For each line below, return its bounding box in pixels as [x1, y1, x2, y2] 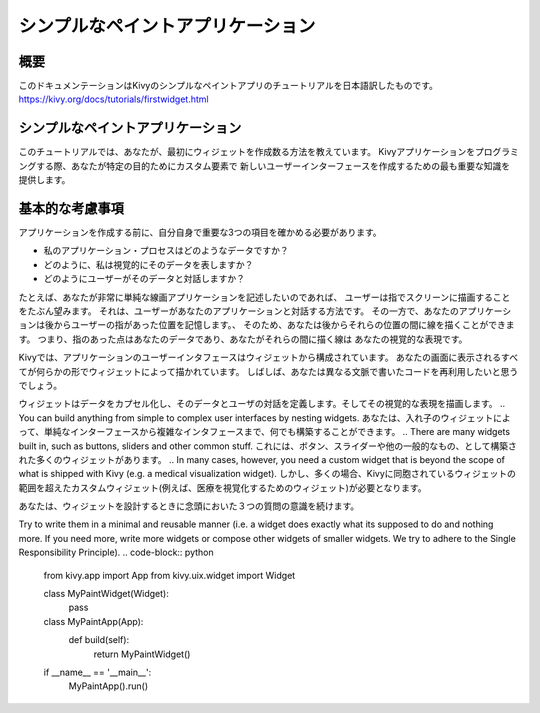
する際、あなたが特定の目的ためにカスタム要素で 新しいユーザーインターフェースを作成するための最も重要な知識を [35, 160, 511, 172]
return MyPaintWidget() [93, 648, 191, 660]
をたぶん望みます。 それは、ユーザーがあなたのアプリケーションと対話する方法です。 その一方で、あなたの [18, 305, 459, 317]
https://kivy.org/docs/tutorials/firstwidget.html [18, 93, 209, 105]
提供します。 [18, 174, 71, 186]
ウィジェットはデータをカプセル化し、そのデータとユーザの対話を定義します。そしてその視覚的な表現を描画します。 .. [18, 398, 506, 410]
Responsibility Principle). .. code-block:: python [18, 546, 214, 559]
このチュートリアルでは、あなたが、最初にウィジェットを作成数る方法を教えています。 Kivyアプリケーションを [18, 146, 475, 158]
